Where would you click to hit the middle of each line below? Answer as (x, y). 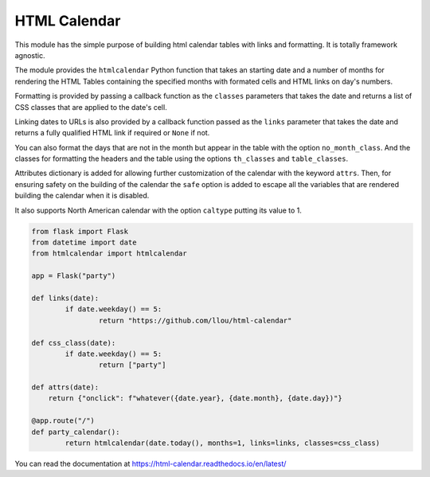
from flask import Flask (80, 231)
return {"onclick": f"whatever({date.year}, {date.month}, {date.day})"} (195, 399)
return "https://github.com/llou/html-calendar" (195, 320)
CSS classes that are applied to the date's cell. (91, 107)
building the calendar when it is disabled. (82, 196)
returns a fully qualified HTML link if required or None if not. (112, 133)
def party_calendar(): (76, 432)
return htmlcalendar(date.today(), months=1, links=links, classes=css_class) (223, 443)
